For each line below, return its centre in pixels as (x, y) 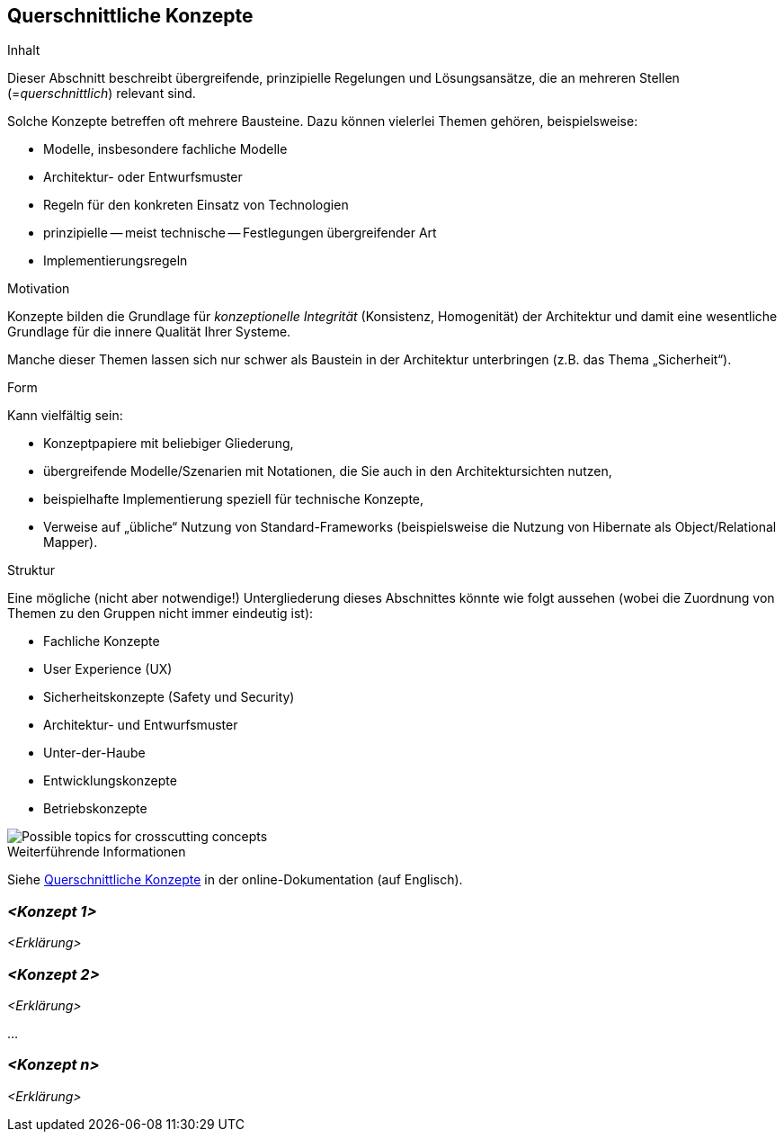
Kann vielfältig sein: (65, 416)
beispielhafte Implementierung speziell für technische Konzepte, (234, 499)
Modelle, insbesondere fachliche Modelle (165, 149)
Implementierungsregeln (116, 261)
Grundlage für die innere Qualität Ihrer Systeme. (149, 332)
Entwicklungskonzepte (110, 781)
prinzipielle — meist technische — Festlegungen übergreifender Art (240, 233)
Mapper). (71, 543)
